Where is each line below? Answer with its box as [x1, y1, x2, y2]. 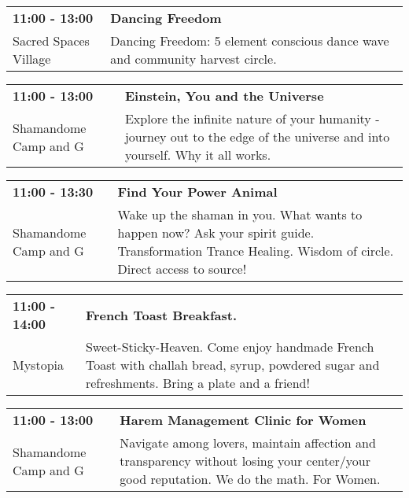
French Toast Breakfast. [85, 305, 238, 324]
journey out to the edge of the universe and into [124, 127, 390, 146]
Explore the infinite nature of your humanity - [124, 109, 380, 127]
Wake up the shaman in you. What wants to [117, 205, 363, 223]
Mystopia [13, 356, 64, 374]
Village [13, 50, 51, 68]
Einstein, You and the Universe [124, 87, 324, 105]
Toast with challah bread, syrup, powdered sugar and [85, 356, 380, 374]
